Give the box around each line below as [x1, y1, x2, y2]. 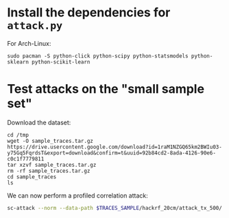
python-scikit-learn [32, 58, 91, 66]
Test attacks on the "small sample [7, 81, 204, 97]
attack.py [7, 19, 63, 32]
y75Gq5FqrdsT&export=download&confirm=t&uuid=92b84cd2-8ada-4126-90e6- [7, 149, 216, 156]
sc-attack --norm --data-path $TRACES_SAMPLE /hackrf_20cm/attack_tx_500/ [7, 204, 223, 211]
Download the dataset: [7, 118, 71, 126]
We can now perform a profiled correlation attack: [7, 191, 149, 200]
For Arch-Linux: [7, 39, 51, 47]
